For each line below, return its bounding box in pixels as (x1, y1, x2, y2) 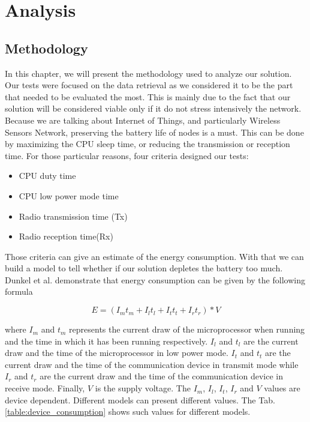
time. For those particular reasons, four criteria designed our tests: (5, 149, 249, 161)
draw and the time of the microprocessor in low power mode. (5, 346, 228, 359)
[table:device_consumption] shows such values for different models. (5, 405, 251, 418)
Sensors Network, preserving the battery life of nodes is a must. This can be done (5, 125, 304, 138)
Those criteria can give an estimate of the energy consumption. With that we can (5, 250, 304, 262)
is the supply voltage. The (95, 382, 191, 394)
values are (264, 382, 300, 394)
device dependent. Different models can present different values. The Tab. (5, 393, 275, 406)
